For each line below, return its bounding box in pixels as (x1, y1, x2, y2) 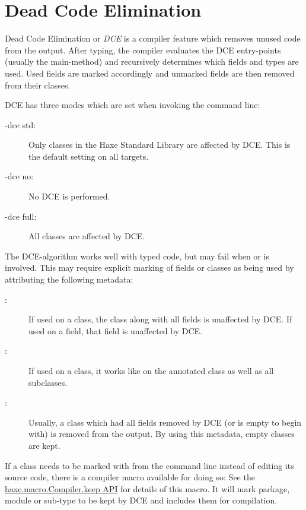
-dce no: (5, 170, 34, 182)
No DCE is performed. (28, 190, 110, 202)
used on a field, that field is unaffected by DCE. (28, 324, 202, 337)
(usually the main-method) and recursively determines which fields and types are (5, 55, 299, 68)
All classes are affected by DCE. (28, 230, 145, 242)
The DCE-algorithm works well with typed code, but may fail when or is (5, 249, 269, 262)
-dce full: (5, 210, 37, 222)
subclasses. (28, 376, 68, 388)
